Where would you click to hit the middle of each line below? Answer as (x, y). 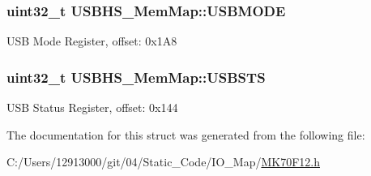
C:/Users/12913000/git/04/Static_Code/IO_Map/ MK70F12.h (163, 162)
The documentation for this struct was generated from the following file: (186, 134)
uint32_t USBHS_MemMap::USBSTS (136, 77)
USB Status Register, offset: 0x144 (92, 107)
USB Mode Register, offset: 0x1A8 (92, 41)
